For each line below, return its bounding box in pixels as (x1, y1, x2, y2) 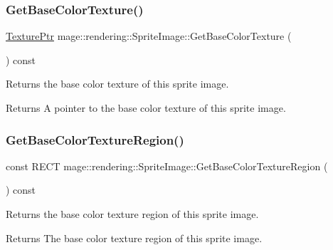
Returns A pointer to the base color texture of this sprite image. (6, 100, 286, 115)
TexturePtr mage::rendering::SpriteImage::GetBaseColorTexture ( (6, 28, 292, 43)
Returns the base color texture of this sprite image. (6, 76, 229, 91)
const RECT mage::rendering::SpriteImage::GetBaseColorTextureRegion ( (6, 158, 328, 173)
